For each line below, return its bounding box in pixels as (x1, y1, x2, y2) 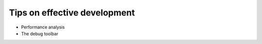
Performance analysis (21, 24, 65, 30)
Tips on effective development (9, 7, 135, 18)
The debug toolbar (21, 30, 58, 36)
